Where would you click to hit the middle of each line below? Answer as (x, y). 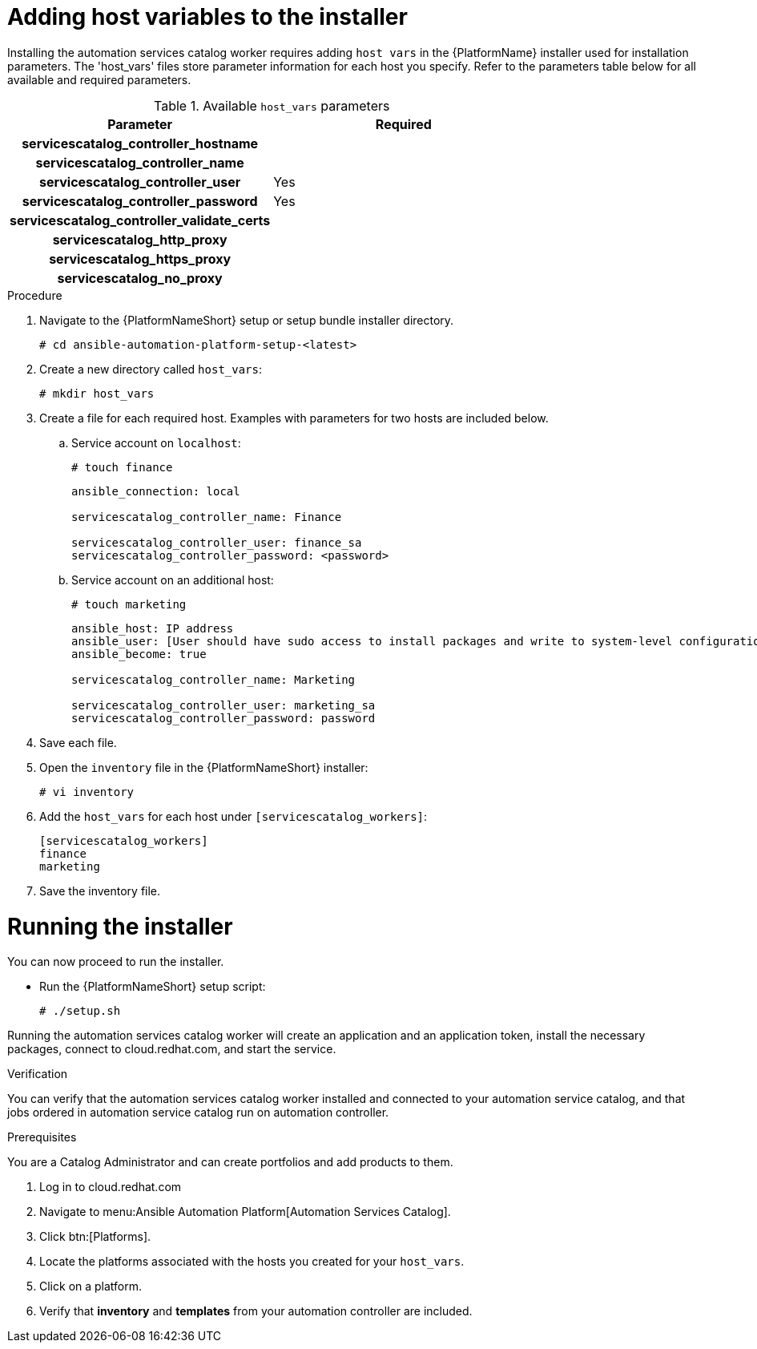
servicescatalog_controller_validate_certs (140, 220)
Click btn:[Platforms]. (95, 1237)
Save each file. (78, 742)
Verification (38, 1074)
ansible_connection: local (156, 491)
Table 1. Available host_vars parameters (272, 105)
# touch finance (122, 467)
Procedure (35, 295)
